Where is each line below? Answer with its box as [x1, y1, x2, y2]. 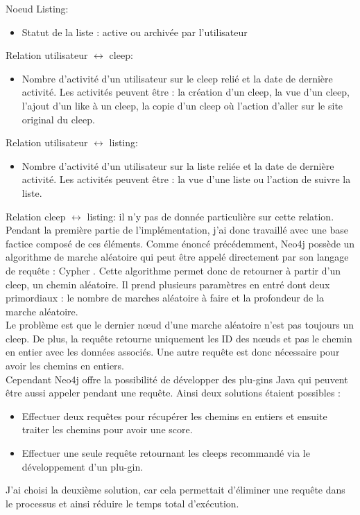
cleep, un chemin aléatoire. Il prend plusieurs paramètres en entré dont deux [6, 277, 330, 291]
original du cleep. [22, 112, 95, 126]
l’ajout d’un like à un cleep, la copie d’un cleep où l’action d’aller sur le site [22, 98, 343, 112]
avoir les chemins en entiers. [6, 358, 124, 373]
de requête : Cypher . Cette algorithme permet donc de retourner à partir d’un [6, 263, 341, 277]
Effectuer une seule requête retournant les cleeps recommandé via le [22, 446, 310, 460]
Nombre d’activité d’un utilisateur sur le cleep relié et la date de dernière [22, 71, 333, 85]
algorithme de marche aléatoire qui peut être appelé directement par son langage [6, 250, 349, 264]
